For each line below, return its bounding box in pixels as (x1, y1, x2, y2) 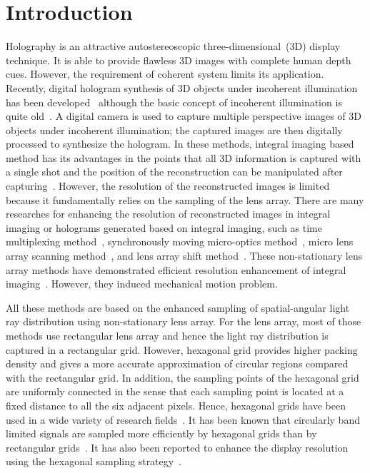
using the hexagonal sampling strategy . (6, 454, 182, 469)
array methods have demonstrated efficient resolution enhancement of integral (6, 262, 346, 277)
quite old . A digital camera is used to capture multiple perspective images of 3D (6, 108, 361, 123)
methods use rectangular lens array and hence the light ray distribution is (6, 328, 329, 342)
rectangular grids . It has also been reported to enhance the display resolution (6, 439, 349, 454)
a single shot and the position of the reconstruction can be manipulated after (6, 164, 343, 179)
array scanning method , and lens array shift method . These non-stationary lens (6, 248, 363, 263)
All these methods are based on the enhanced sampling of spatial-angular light (6, 300, 350, 315)
